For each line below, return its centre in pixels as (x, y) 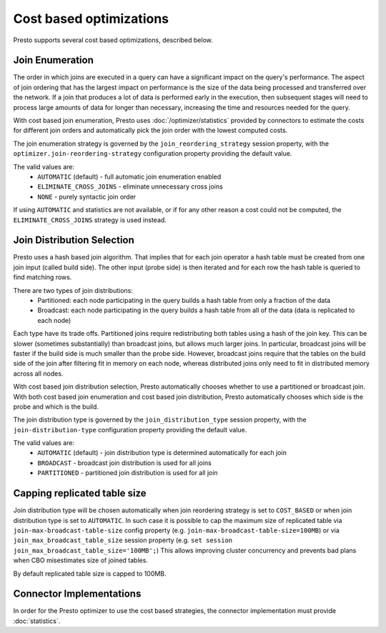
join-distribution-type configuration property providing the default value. (130, 429)
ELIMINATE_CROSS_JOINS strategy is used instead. (90, 220)
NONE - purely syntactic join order (87, 196)
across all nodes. (38, 373)
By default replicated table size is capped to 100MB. (90, 573)
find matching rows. (43, 277)
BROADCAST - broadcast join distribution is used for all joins (125, 463)
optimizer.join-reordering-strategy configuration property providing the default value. (153, 154)
